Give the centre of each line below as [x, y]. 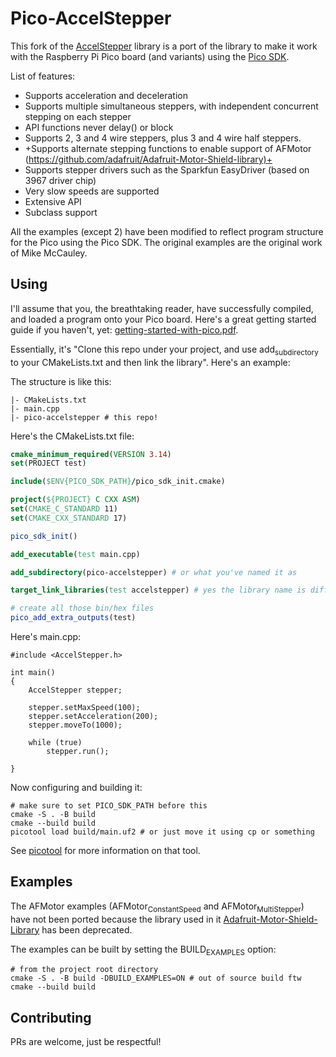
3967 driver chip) [60, 180]
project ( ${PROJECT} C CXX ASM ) [75, 500]
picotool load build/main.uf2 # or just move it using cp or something [162, 832]
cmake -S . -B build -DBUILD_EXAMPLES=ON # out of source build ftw [156, 978]
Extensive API [53, 201]
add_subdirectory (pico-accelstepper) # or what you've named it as [154, 572]
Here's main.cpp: [46, 637]
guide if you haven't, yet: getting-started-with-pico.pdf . [124, 329]
